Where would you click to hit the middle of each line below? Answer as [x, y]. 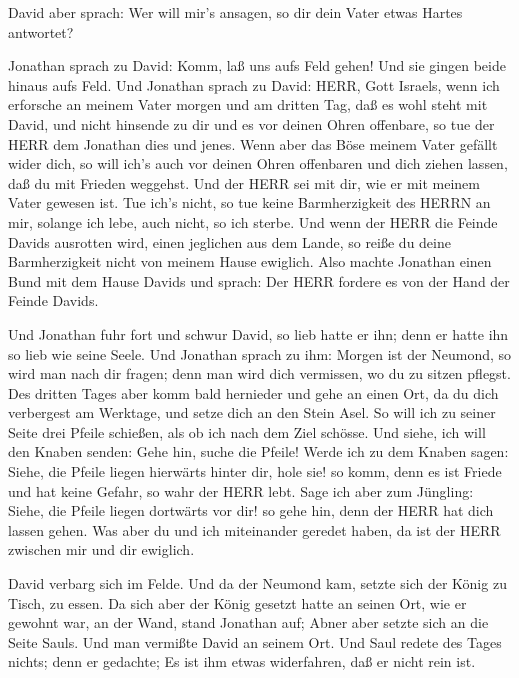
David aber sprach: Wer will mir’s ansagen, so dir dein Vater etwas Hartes [235, 12]
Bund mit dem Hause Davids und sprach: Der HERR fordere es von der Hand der [259, 280]
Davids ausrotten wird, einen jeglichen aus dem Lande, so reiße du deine [229, 241]
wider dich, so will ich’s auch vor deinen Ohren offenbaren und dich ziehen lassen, [258, 163]
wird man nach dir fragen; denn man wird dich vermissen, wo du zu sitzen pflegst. [259, 373]
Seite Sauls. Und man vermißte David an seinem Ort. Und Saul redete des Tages [255, 641]
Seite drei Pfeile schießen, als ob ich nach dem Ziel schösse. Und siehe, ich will [247, 431]
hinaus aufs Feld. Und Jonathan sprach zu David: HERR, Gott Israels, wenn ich [254, 84]
